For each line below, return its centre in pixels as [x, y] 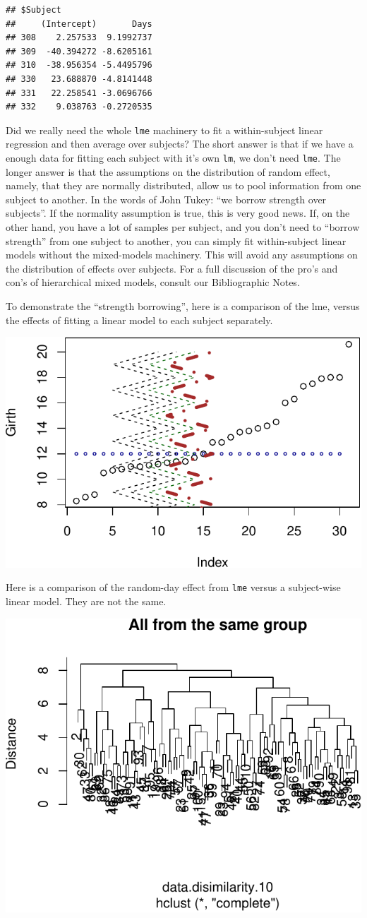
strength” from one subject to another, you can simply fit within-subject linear [176, 240]
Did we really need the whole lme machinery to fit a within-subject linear [164, 130]
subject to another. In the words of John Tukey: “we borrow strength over [166, 199]
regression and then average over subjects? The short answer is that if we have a [180, 144]
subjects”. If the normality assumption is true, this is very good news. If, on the [178, 213]
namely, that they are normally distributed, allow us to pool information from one [183, 185]
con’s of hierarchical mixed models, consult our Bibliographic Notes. [153, 282]
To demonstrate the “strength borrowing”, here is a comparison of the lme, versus [183, 306]
